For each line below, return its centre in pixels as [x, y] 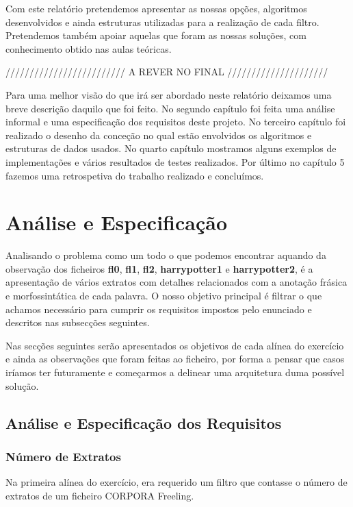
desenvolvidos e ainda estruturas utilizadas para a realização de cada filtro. [162, 22]
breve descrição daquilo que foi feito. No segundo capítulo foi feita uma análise [170, 108]
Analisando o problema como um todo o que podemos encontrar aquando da [166, 255]
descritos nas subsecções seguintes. [78, 322]
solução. [22, 385]
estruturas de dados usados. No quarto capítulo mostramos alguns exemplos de [171, 148]
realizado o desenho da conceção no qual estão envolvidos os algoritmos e [159, 135]
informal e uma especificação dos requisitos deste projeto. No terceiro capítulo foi [176, 122]
